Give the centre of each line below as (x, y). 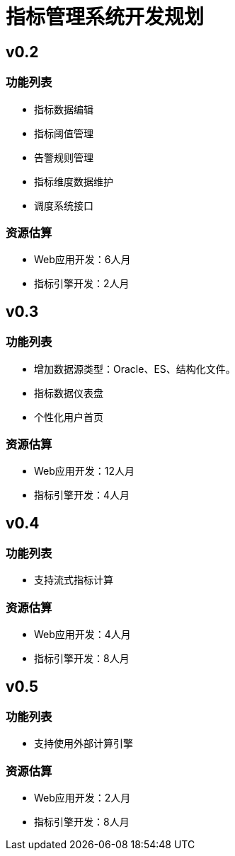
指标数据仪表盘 (69, 393)
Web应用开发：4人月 (82, 635)
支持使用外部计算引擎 (84, 744)
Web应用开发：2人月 (82, 798)
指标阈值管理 (64, 133)
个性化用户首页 (69, 417)
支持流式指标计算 (74, 580)
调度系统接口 (64, 205)
